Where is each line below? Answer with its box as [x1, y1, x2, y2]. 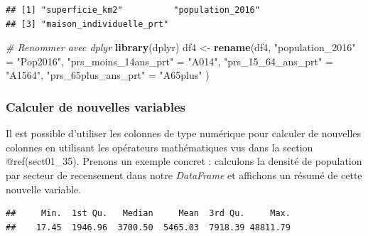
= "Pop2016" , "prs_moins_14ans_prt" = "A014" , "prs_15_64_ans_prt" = [6, 53, 333, 68]
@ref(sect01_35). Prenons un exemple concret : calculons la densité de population [6, 154, 362, 168]
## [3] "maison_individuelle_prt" [6, 18, 169, 29]
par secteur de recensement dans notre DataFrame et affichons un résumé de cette [6, 167, 362, 182]
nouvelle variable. [6, 181, 82, 196]
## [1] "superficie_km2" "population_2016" [6, 5, 260, 15]
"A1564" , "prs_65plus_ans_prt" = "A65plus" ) [6, 68, 210, 82]
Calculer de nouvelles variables [6, 97, 185, 115]
